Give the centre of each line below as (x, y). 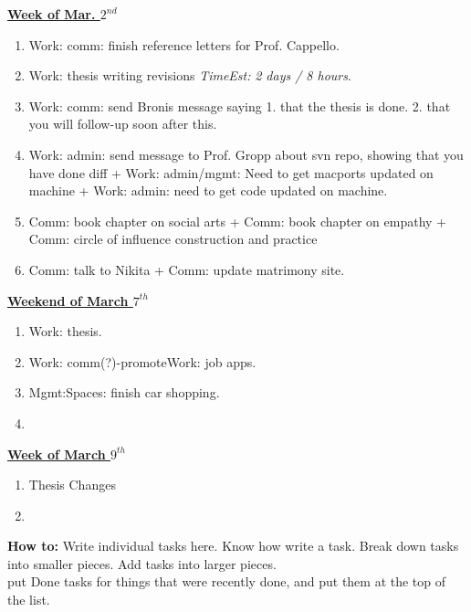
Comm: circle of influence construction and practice (173, 239)
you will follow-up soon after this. (123, 124)
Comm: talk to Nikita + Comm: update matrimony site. (187, 269)
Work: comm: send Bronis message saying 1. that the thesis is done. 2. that (240, 106)
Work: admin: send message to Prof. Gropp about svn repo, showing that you (246, 154)
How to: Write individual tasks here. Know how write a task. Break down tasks (233, 546)
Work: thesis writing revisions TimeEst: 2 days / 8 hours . (190, 75)
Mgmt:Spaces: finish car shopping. (124, 392)
